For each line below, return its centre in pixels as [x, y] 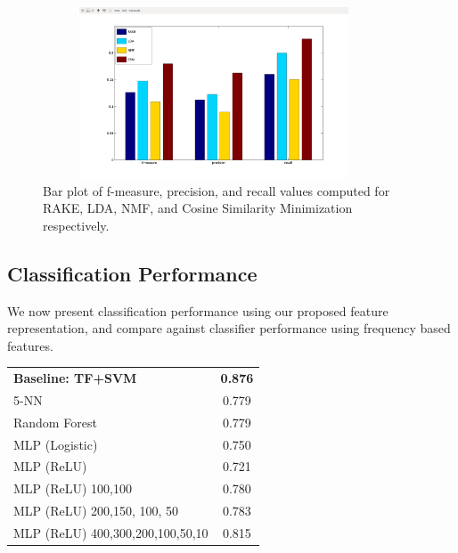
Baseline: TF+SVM [75, 378]
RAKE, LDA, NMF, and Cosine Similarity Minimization [198, 208]
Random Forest [55, 422]
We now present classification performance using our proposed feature [198, 310]
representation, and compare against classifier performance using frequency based [229, 328]
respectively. [76, 225]
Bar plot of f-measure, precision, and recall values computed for [217, 190]
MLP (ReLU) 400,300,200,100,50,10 [111, 533]
